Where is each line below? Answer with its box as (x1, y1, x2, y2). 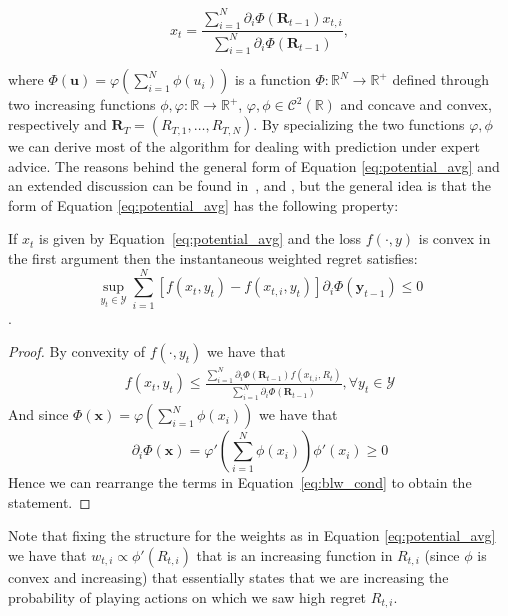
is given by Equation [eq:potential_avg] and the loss (39, 228, 362, 249)
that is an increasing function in (196, 544, 393, 565)
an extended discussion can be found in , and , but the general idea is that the (8, 175, 492, 196)
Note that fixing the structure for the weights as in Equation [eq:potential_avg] (8, 525, 496, 546)
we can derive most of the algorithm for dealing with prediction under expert (8, 136, 481, 157)
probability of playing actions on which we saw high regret (8, 586, 367, 607)
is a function (234, 69, 311, 90)
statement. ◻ (8, 491, 91, 512)
